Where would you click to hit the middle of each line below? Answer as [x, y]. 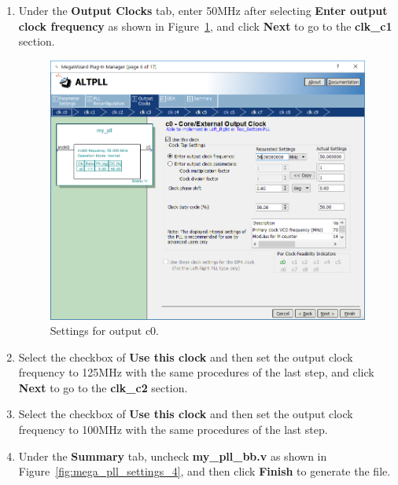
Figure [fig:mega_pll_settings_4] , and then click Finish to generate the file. [205, 471]
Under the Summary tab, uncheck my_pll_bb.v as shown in [173, 456]
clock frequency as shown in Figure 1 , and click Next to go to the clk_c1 [205, 26]
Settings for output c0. [104, 331]
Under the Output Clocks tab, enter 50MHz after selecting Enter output [203, 10]
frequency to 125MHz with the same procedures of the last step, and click [196, 372]
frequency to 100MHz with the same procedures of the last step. [173, 430]
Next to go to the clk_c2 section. [103, 387]
